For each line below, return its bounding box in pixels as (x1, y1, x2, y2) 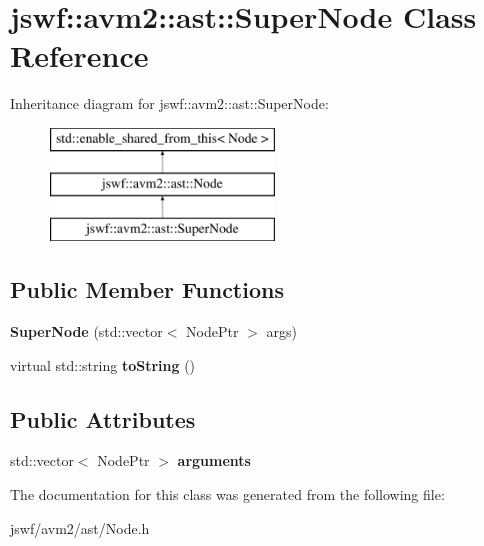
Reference (10, 35, 149, 76)
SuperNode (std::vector (10, 321, 163, 342)
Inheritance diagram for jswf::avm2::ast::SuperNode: (10, 93, 329, 114)
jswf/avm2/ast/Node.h (10, 517, 150, 538)
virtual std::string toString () (10, 354, 196, 375)
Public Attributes (10, 403, 196, 434)
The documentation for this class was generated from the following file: (10, 484, 445, 505)
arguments (177, 450, 251, 471)
